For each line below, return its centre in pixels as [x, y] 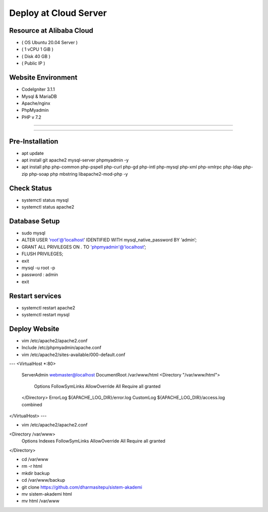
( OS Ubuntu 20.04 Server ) [50, 43]
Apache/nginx [36, 103]
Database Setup [34, 221]
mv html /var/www [40, 501]
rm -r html [32, 466]
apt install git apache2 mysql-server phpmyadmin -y [75, 160]
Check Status [31, 188]
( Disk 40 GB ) [36, 56]
